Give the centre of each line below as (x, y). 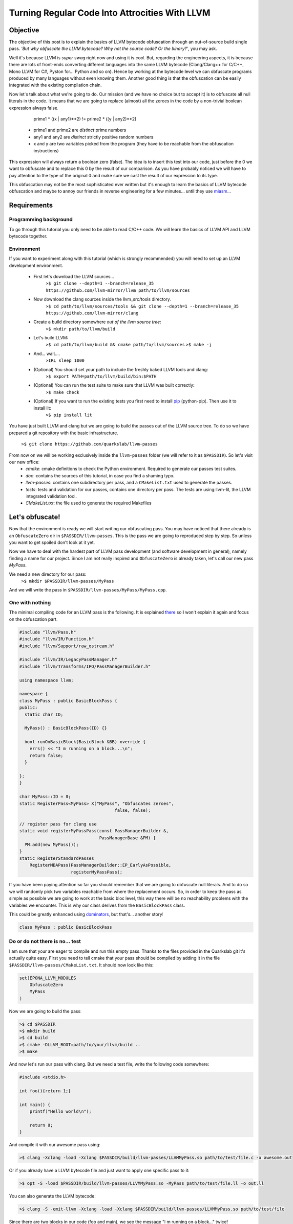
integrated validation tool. (51, 496)
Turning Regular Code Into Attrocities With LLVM (110, 13)
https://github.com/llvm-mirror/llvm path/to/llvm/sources (118, 290)
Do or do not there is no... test (45, 942)
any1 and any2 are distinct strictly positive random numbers (94, 137)
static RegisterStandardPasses (57, 858)
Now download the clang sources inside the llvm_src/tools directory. (102, 299)
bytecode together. (28, 236)
